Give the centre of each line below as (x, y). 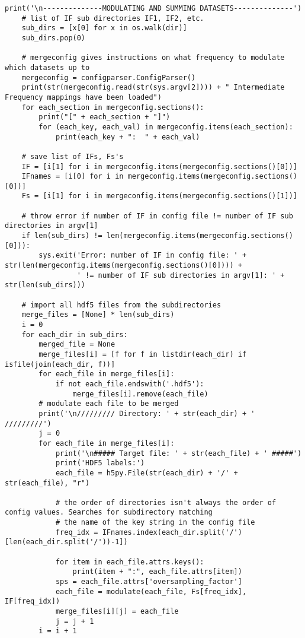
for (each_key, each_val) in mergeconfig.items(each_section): (166, 127)
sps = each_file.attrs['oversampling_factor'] (149, 582)
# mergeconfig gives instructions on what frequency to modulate (153, 58)
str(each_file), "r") (47, 483)
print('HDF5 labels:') (100, 463)
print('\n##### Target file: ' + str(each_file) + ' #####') (179, 453)
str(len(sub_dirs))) (45, 285)
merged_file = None (77, 345)
